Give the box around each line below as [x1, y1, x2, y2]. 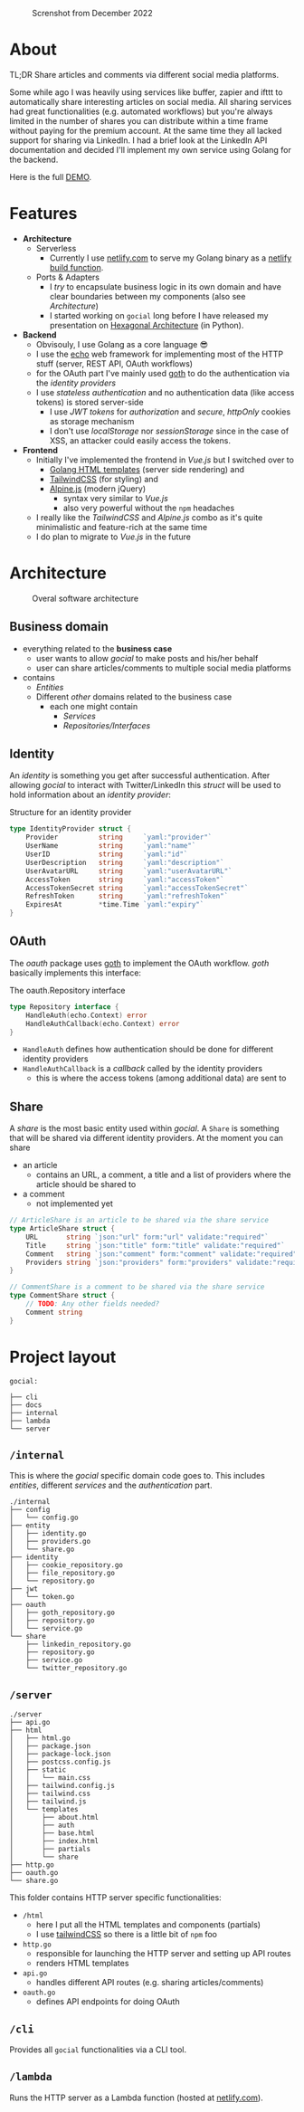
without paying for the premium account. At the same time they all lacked [9, 125, 282, 136]
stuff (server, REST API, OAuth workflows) [35, 357, 193, 369]
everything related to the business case [22, 642, 173, 654]
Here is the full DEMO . [9, 171, 92, 182]
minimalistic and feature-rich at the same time [35, 521, 208, 532]
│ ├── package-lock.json [9, 1750, 111, 1759]
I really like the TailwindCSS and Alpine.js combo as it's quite [35, 511, 263, 523]
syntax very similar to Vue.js [62, 492, 169, 503]
